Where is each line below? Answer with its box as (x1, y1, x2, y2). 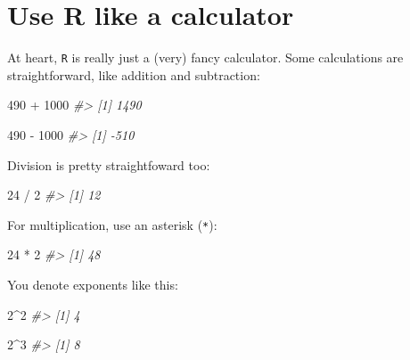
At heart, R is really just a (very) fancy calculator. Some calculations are (7, 48, 404, 67)
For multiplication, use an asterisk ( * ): (7, 215, 217, 233)
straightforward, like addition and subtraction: (7, 65, 260, 84)
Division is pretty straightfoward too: (7, 155, 210, 174)
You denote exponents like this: (7, 275, 178, 293)
